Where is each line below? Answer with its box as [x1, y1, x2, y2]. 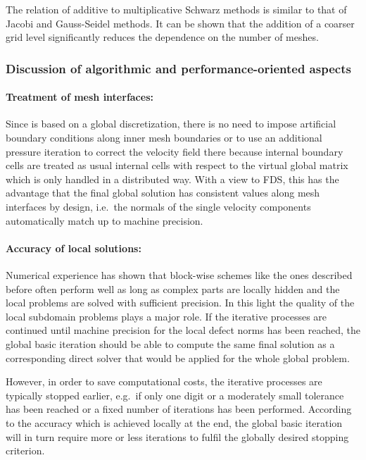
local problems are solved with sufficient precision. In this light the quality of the [6, 295, 355, 310]
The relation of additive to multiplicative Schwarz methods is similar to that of [6, 2, 347, 16]
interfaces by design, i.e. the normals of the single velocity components [6, 199, 311, 213]
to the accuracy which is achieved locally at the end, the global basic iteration [6, 415, 343, 430]
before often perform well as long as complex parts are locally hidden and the [6, 281, 340, 296]
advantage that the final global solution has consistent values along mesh [6, 185, 320, 200]
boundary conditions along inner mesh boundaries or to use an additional [6, 130, 322, 145]
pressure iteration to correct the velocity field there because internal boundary [6, 144, 343, 158]
